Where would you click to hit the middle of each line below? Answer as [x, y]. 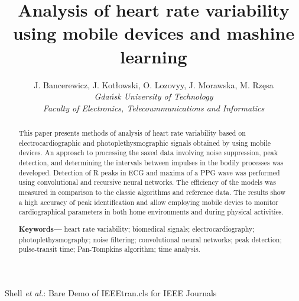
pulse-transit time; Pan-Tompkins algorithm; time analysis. [109, 249]
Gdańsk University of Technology [154, 96]
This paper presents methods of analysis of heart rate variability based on [132, 133]
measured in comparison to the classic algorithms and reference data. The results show [152, 192]
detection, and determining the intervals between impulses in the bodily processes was [151, 163]
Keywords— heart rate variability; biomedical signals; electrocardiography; [136, 229]
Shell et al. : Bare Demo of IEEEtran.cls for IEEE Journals [111, 292]
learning [154, 56]
